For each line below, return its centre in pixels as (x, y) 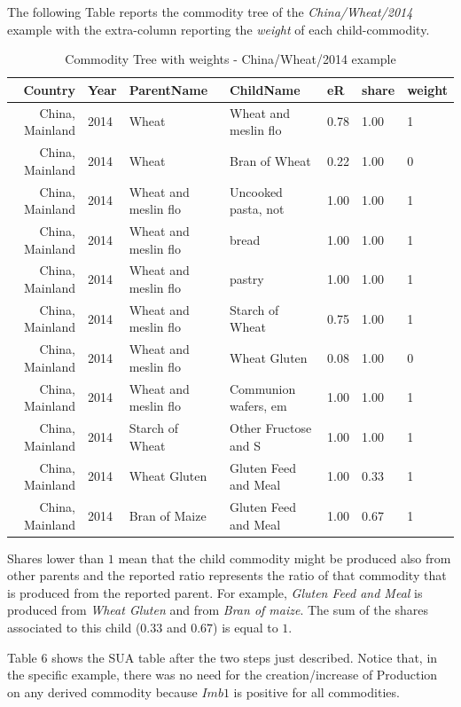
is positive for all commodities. (316, 691)
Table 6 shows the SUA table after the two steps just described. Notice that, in (223, 657)
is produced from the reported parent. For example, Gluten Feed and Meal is (215, 592)
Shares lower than (56, 558)
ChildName (265, 89)
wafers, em (258, 406)
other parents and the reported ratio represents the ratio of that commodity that (227, 575)
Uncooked (256, 191)
